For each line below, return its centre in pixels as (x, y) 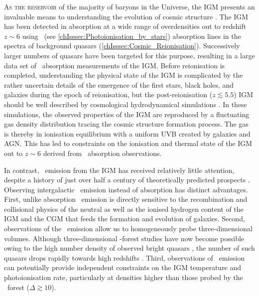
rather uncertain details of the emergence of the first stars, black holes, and (119, 84)
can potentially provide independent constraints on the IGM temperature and (123, 267)
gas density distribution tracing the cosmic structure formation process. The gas (126, 124)
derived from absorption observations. (102, 153)
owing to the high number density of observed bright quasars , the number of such (129, 248)
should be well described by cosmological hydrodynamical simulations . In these (126, 104)
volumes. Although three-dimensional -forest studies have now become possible (124, 238)
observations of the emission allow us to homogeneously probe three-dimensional (128, 228)
